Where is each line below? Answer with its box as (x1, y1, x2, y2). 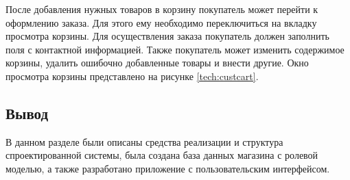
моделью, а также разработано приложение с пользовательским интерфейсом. (5, 161, 330, 175)
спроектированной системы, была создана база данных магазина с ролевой (5, 148, 318, 162)
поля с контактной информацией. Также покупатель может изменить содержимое (5, 42, 345, 56)
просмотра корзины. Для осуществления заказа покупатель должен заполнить (5, 29, 329, 43)
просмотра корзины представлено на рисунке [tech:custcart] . (5, 68, 259, 83)
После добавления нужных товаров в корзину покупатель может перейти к (5, 2, 318, 16)
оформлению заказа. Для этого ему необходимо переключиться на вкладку (5, 15, 317, 29)
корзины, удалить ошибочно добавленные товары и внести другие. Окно (5, 55, 309, 70)
